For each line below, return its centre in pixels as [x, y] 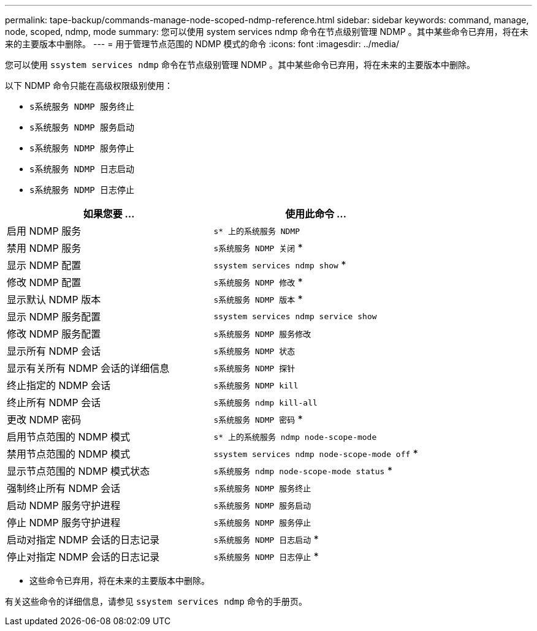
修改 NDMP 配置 [44, 282]
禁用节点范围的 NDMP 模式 [69, 454]
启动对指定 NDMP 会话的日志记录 [83, 540]
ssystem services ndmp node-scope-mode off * [316, 453]
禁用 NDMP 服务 [44, 248]
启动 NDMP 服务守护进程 [64, 505]
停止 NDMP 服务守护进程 [64, 523]
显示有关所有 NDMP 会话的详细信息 [88, 368]
